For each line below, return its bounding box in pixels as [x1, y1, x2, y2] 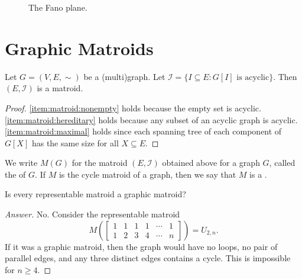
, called [269, 156, 295, 169]
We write [5, 156, 38, 169]
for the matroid [72, 156, 128, 169]
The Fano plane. [28, 1, 87, 13]
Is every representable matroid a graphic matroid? [5, 188, 186, 200]
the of [5, 168, 26, 180]
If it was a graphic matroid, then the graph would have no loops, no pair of [5, 240, 278, 252]
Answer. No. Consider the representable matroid [5, 208, 180, 220]
